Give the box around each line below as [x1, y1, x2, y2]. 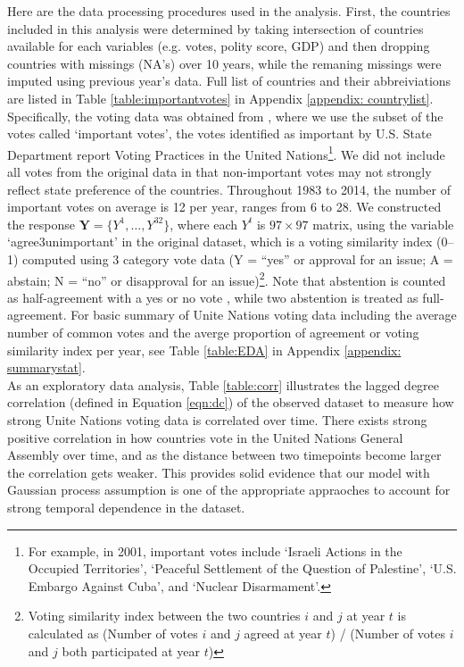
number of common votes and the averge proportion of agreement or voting [7, 323, 419, 341]
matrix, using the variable [312, 214, 454, 233]
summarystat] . [7, 358, 86, 377]
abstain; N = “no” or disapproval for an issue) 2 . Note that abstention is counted [7, 268, 446, 289]
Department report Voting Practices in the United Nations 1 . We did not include [7, 142, 445, 163]
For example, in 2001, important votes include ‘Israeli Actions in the [28, 541, 402, 560]
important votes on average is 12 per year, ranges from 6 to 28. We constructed [7, 197, 442, 216]
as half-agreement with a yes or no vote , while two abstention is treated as [7, 288, 418, 306]
